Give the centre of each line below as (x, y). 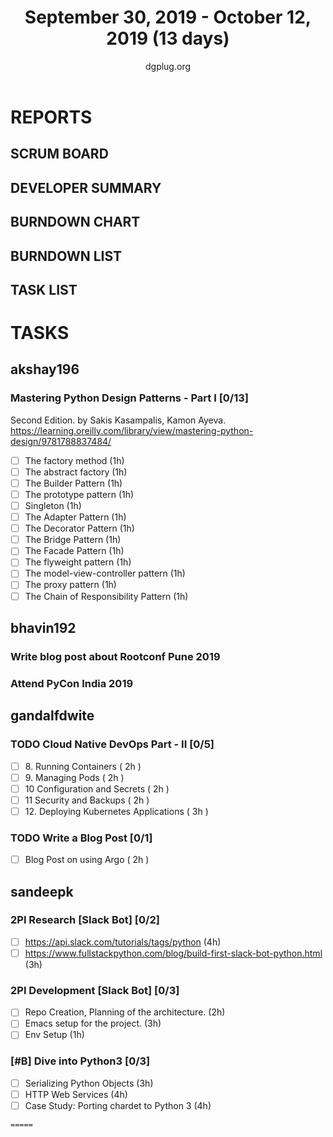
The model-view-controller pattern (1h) (105, 573)
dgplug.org (168, 66)
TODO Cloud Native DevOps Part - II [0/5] (112, 744)
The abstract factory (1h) (76, 472)
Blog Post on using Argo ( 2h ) (87, 860)
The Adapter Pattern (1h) (75, 517)
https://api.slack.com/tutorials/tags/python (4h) (123, 942)
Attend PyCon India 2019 (72, 683)
